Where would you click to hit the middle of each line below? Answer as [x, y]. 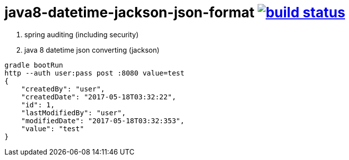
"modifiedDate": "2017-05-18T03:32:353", [103, 120]
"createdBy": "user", [63, 89]
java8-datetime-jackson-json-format [130, 12]
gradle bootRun [34, 65]
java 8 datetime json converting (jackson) [92, 50]
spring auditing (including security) [82, 34]
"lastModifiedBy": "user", [73, 113]
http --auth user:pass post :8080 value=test [95, 73]
